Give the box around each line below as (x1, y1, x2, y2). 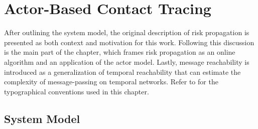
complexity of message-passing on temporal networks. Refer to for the (4, 76, 218, 87)
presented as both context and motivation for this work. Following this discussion (4, 37, 254, 47)
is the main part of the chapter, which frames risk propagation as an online (4, 47, 235, 57)
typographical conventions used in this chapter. (4, 86, 149, 96)
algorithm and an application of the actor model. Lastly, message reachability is (4, 56, 249, 67)
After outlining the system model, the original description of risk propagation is (4, 27, 249, 38)
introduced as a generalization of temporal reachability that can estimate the (4, 66, 241, 77)
